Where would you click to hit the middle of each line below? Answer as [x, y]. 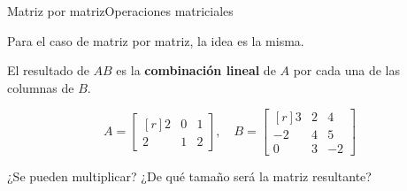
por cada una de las [346, 70]
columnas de [41, 87]
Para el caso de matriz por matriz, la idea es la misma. [156, 40]
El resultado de [48, 70]
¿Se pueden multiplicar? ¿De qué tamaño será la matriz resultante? [189, 176]
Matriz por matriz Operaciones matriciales [120, 11]
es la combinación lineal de [196, 70]
